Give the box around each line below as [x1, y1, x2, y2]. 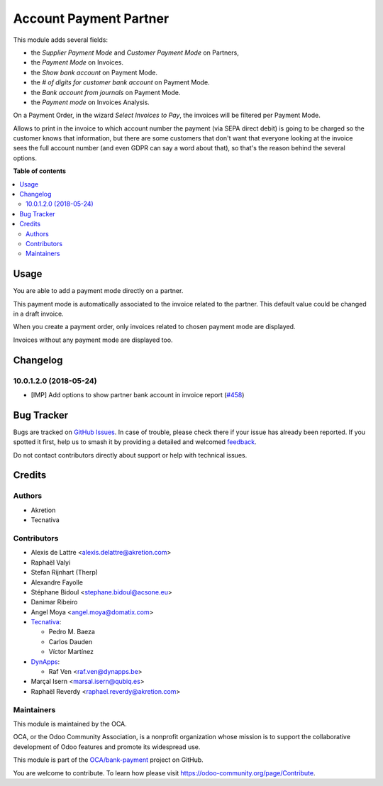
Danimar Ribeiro [30, 598, 78, 607]
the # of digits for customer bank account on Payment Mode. [30, 78, 210, 87]
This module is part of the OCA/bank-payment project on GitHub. [13, 755, 204, 764]
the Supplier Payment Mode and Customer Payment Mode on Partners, [30, 48, 239, 57]
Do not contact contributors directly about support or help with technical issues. [13, 450, 248, 459]
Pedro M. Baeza [48, 628, 96, 636]
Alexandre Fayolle [30, 578, 83, 587]
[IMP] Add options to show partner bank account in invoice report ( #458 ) [30, 390, 245, 399]
